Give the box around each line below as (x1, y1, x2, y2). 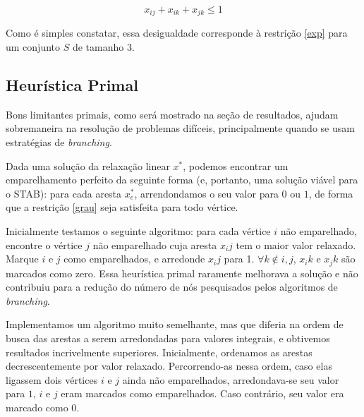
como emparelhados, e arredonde (63, 251, 205, 266)
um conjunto (6, 40, 61, 54)
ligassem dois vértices (6, 372, 98, 387)
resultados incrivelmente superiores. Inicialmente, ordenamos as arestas (6, 344, 313, 359)
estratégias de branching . (6, 135, 112, 150)
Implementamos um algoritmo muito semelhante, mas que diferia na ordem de (6, 317, 344, 332)
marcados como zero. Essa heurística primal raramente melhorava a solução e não (6, 265, 358, 280)
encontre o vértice (6, 237, 83, 252)
